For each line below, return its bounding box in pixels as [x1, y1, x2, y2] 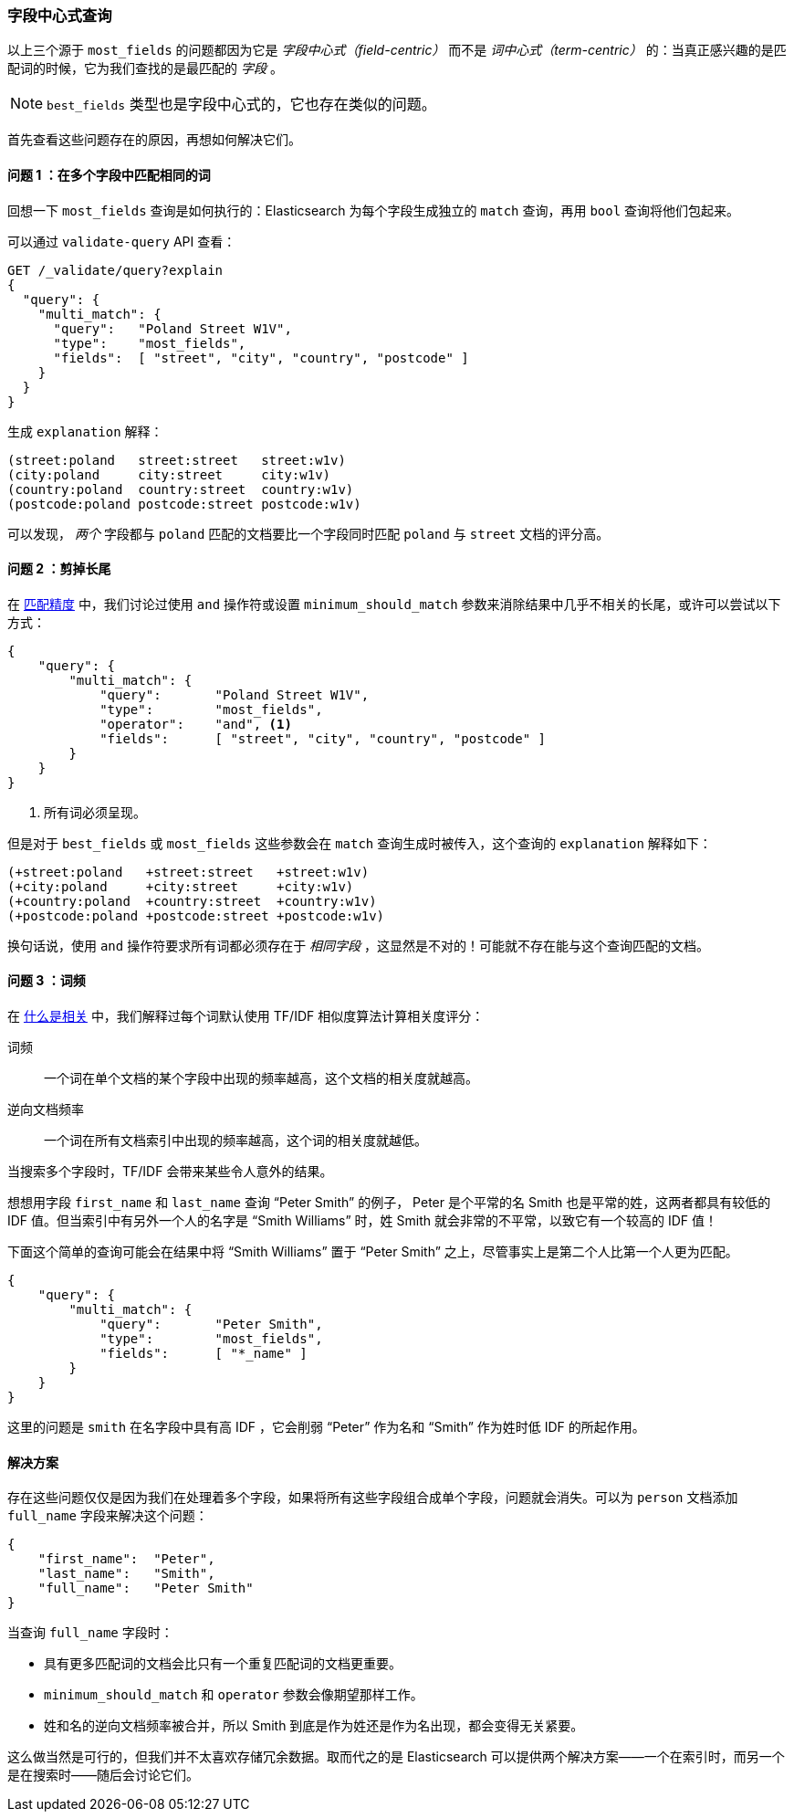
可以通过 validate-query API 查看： [7, 233, 236, 249]
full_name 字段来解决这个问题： [7, 1508, 208, 1524]
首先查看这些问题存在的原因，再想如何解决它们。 [7, 131, 301, 148]
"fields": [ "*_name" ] [99, 1346, 308, 1362]
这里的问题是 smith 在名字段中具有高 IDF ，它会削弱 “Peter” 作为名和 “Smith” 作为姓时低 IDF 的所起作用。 [7, 1419, 645, 1435]
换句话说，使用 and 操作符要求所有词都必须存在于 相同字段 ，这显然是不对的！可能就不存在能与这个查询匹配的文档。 [7, 937, 710, 953]
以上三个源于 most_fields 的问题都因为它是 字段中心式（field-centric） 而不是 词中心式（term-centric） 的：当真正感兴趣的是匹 [7, 42, 787, 58]
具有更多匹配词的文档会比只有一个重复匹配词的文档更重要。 [44, 1656, 402, 1672]
